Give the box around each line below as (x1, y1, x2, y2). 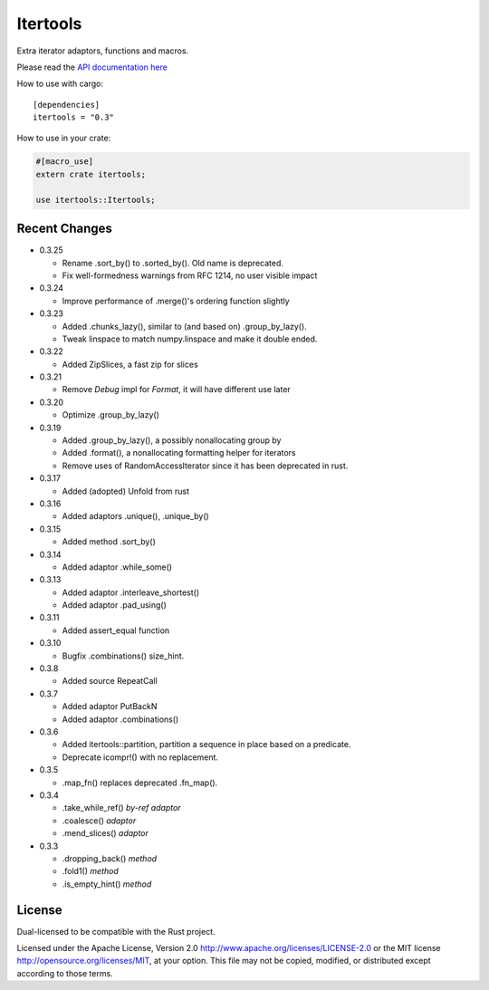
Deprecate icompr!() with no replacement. (62, 752, 219, 763)
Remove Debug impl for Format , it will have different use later (62, 384, 292, 395)
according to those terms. (16, 967, 113, 978)
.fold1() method (62, 866, 120, 877)
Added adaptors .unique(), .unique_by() (62, 511, 210, 522)
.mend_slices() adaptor (62, 828, 149, 839)
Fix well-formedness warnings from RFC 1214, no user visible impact (62, 270, 318, 281)
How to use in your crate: (16, 132, 111, 143)
